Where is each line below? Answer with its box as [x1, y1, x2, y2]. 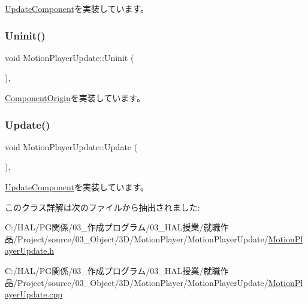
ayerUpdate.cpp [5, 288, 63, 300]
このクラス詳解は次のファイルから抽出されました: [5, 200, 200, 213]
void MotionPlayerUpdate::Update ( [5, 140, 138, 153]
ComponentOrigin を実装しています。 [5, 92, 145, 104]
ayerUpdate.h [5, 244, 55, 257]
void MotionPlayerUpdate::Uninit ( [5, 51, 134, 63]
